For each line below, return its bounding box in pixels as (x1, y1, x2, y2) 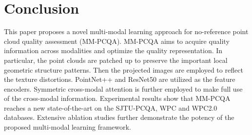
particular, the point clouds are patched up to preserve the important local (4, 55, 228, 65)
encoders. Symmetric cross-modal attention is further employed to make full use (4, 83, 243, 94)
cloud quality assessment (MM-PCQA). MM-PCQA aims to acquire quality (4, 36, 230, 46)
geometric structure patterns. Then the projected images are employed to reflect (4, 64, 243, 75)
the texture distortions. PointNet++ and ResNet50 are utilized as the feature (4, 74, 235, 84)
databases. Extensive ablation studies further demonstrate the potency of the (4, 112, 234, 122)
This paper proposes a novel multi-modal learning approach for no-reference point (4, 26, 249, 37)
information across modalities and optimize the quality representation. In (4, 45, 223, 56)
